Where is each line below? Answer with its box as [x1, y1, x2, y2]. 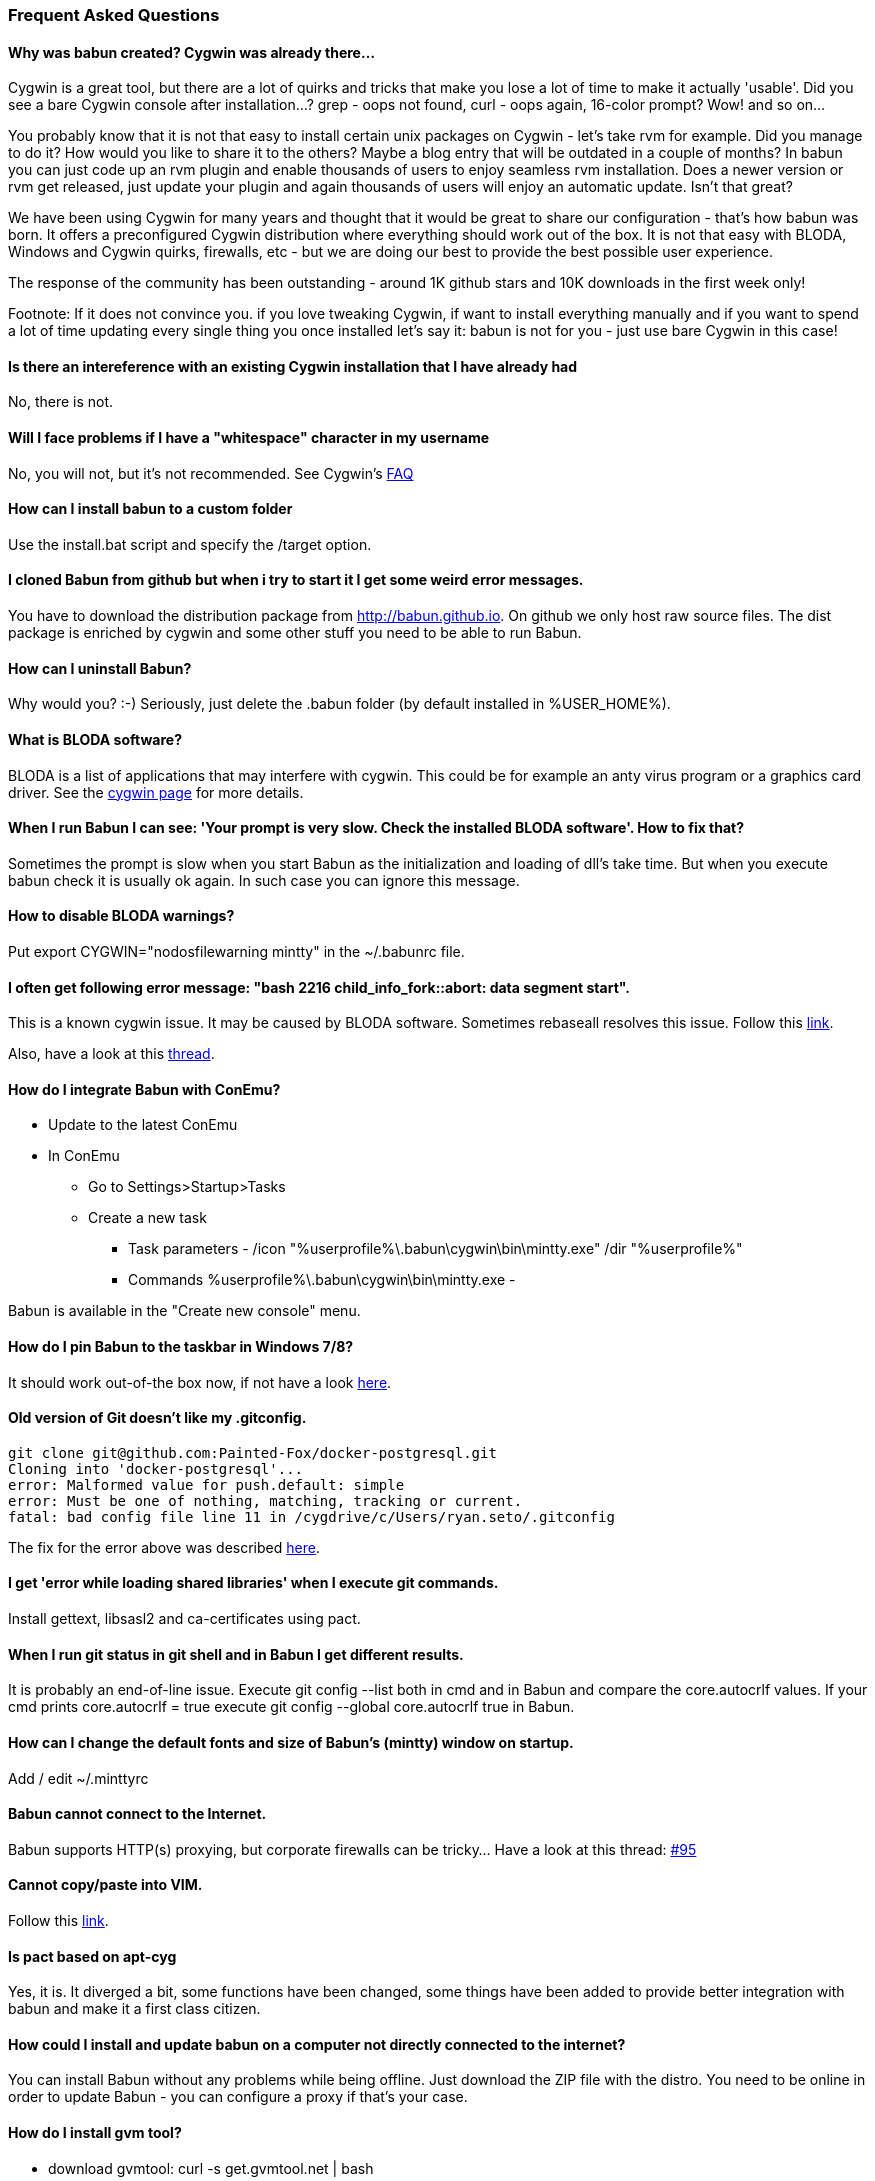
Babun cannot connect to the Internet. [8, 1805, 267, 1823]
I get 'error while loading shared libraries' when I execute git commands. [8, 1574, 499, 1592]
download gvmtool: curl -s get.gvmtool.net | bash [48, 2159, 374, 2177]
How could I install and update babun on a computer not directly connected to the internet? [8, 2035, 626, 2053]
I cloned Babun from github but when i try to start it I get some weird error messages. [8, 571, 584, 589]
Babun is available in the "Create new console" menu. [8, 1302, 361, 1320]
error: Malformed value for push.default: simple [8, 1476, 405, 1493]
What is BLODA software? [8, 730, 183, 748]
